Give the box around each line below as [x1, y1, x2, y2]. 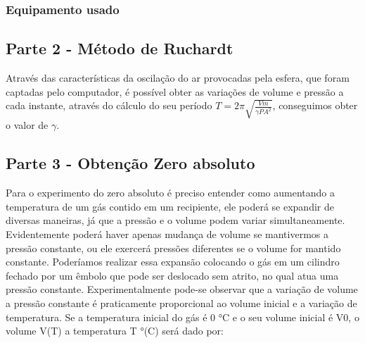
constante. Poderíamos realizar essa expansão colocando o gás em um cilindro [6, 254, 340, 269]
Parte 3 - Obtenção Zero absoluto [6, 152, 255, 174]
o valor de [6, 118, 49, 132]
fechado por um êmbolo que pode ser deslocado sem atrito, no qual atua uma [6, 268, 339, 282]
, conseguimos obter [272, 98, 358, 113]
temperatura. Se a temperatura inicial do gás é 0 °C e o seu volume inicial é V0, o [6, 309, 359, 324]
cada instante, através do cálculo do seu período [6, 98, 212, 113]
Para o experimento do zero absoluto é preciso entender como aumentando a [6, 185, 335, 200]
